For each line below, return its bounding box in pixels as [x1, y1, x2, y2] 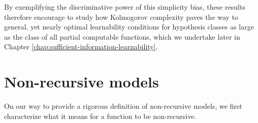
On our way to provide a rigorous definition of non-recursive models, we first [4, 101, 242, 111]
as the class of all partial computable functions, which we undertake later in [4, 31, 240, 42]
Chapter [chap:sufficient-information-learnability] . [4, 41, 158, 52]
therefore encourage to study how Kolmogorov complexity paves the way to [4, 11, 239, 22]
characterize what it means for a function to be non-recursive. [4, 110, 197, 121]
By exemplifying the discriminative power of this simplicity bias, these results [4, 2, 245, 12]
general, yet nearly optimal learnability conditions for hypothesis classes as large [4, 21, 254, 32]
